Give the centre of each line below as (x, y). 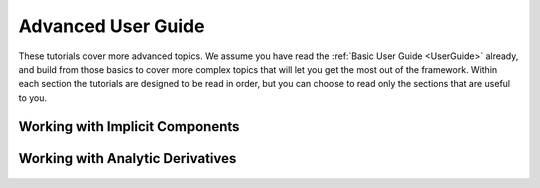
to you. (33, 97)
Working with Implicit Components (129, 126)
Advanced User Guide (111, 26)
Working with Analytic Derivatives (127, 158)
